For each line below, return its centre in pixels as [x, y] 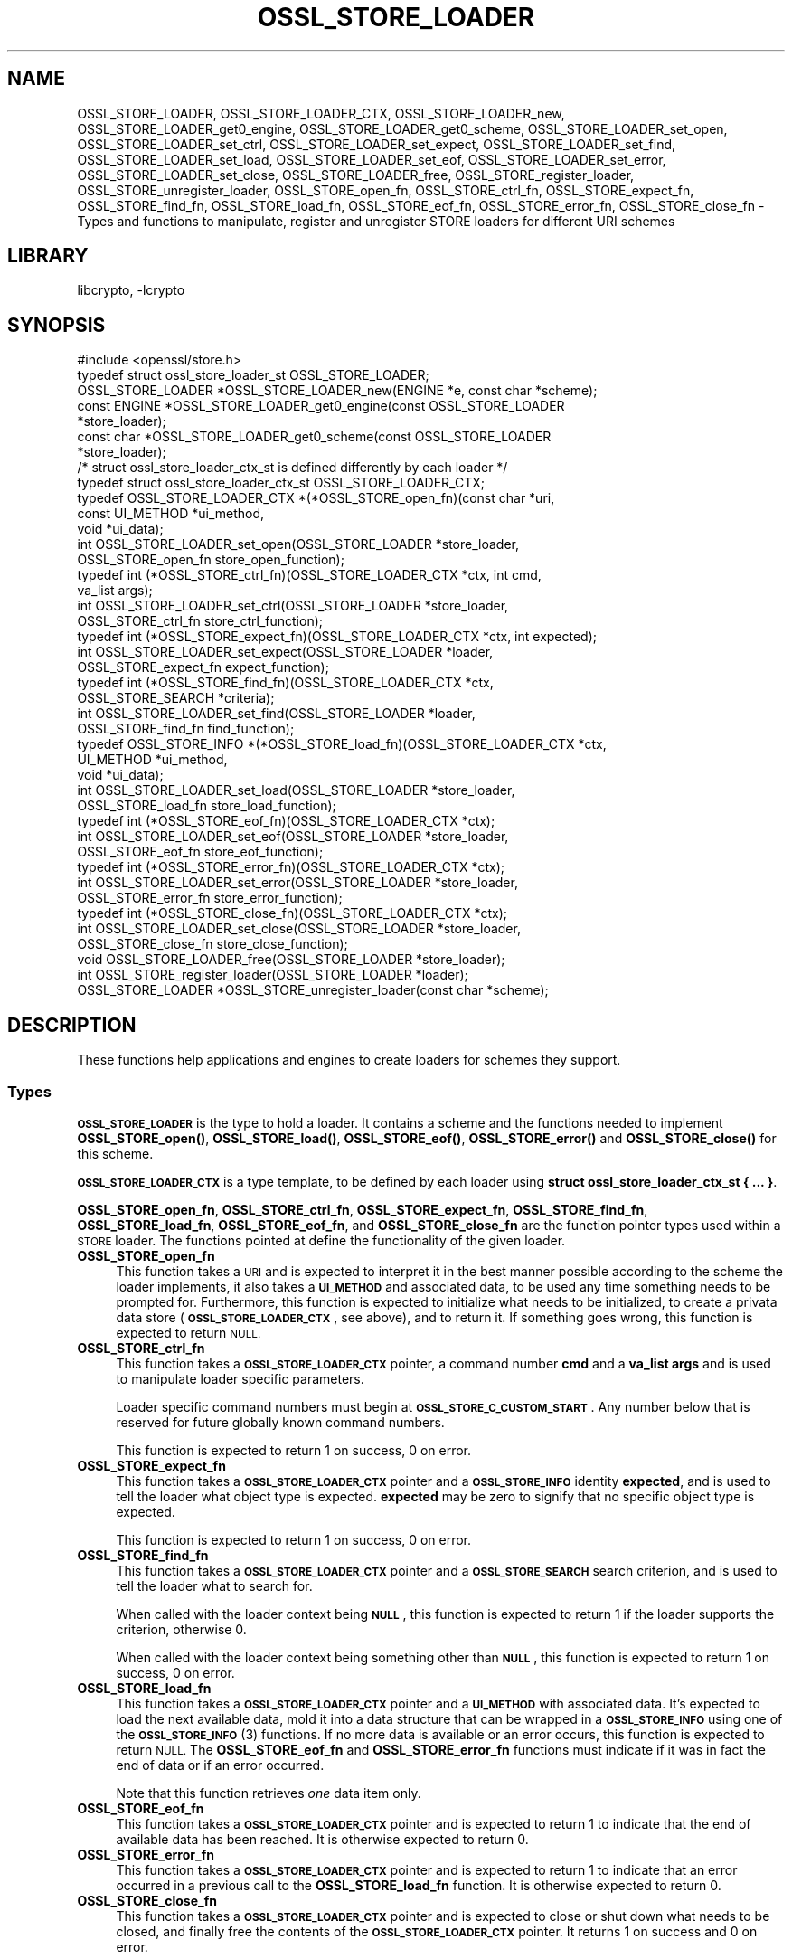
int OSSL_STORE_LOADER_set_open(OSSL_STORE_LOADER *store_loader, [298, 544]
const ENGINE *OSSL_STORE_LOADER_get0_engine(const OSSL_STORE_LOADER [321, 406]
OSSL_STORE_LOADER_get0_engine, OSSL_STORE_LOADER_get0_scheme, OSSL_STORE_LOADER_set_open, [402, 128]
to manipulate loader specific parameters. [240, 1378]
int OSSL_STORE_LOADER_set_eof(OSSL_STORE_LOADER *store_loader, [293, 837]
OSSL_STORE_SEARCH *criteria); [176, 698]
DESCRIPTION [72, 1025]
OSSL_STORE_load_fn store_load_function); [207, 806]
